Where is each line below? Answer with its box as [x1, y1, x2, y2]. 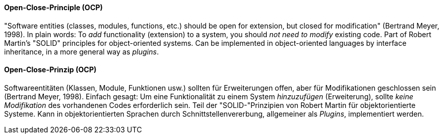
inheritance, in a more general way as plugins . [4, 47, 159, 56]
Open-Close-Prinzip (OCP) [4, 65, 97, 74]
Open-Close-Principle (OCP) [4, 3, 103, 12]
